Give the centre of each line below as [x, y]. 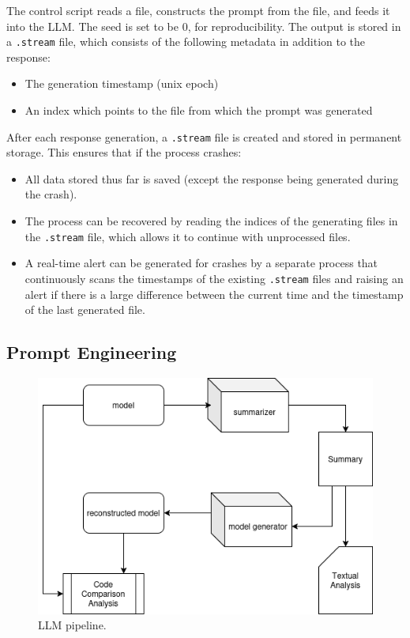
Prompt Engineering [92, 352]
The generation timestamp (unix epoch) [122, 83]
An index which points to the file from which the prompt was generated [199, 110]
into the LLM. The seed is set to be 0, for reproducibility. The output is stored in [204, 26]
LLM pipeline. [72, 625]
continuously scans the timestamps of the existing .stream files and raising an [214, 278]
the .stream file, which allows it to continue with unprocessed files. [188, 236]
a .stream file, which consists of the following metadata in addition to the [186, 42]
